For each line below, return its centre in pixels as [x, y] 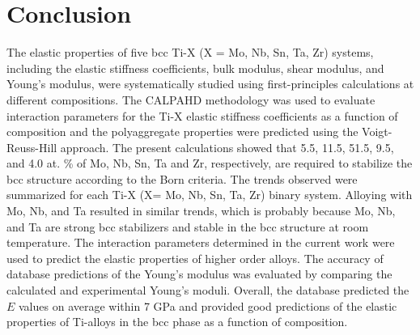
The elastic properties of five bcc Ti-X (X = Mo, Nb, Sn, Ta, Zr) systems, [190, 52]
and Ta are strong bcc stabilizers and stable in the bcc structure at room [188, 226]
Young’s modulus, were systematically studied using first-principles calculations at [210, 84]
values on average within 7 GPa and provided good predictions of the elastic [208, 305]
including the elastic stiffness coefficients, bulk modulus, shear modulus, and [195, 68]
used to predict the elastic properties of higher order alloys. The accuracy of [195, 258]
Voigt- [377, 131]
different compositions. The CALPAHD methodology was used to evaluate [191, 99]
